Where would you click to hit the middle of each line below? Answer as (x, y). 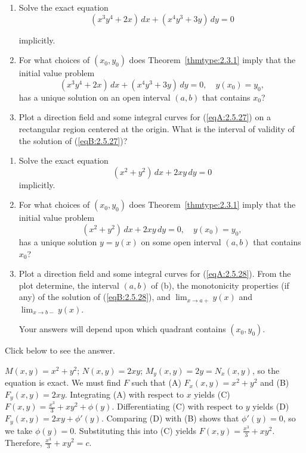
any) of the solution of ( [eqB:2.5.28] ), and (95, 297)
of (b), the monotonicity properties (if (220, 285)
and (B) (275, 382)
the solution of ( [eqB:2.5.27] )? (73, 140)
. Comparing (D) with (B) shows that (170, 418)
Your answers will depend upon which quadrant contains (122, 329)
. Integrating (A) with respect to (124, 394)
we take (19, 430)
